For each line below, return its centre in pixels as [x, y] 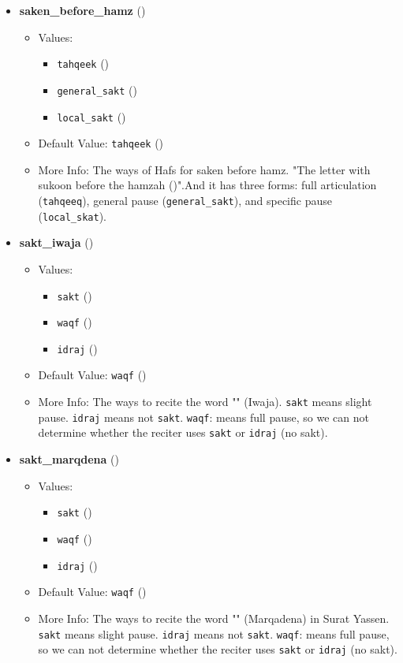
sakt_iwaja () [56, 242]
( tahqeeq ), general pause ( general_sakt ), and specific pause [185, 200]
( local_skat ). [72, 216]
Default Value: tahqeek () [101, 143]
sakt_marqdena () [69, 459]
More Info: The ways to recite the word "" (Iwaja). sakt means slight [205, 402]
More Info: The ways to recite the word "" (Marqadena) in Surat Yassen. [214, 618]
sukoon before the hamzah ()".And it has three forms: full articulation [207, 185]
